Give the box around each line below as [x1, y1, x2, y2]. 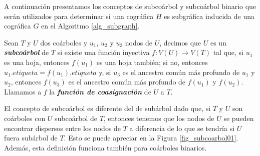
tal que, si [213, 47, 244, 57]
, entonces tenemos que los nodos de [103, 112, 214, 123]
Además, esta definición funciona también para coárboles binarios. [4, 142, 207, 152]
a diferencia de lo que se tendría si [129, 122, 235, 133]
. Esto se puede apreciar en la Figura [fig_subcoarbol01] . [64, 132, 238, 143]
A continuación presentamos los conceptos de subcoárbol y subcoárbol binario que [4, 1, 256, 11]
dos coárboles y [40, 37, 88, 47]
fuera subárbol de [4, 132, 58, 143]
